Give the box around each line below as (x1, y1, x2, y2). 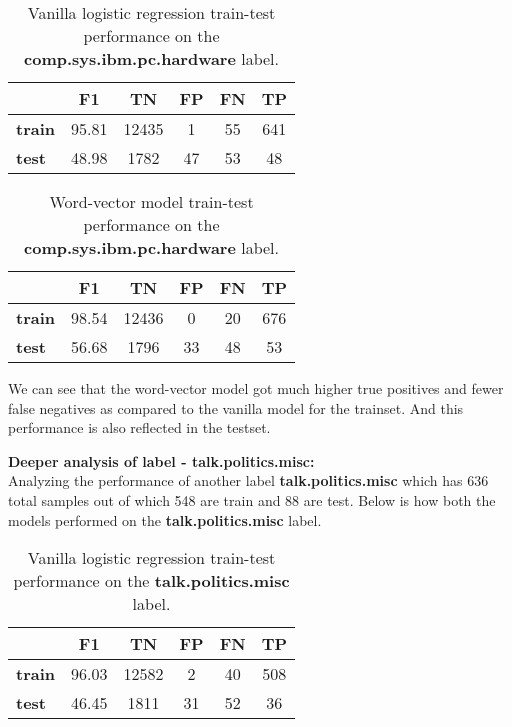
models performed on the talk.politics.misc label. (8, 509, 322, 530)
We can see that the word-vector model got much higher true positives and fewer (8, 378, 504, 398)
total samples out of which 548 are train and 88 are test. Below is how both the (8, 489, 496, 510)
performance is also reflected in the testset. (8, 417, 271, 438)
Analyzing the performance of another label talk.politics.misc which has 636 (8, 470, 489, 491)
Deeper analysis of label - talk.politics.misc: (8, 450, 315, 471)
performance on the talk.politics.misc (13, 569, 290, 593)
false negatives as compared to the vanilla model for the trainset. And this (8, 397, 464, 418)
